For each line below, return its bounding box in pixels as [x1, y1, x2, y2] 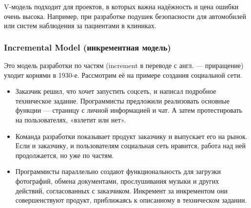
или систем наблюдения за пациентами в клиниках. [4, 20, 156, 31]
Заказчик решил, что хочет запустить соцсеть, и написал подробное [15, 86, 216, 96]
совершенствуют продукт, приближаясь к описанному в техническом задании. [15, 195, 247, 205]
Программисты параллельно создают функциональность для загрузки [15, 166, 221, 176]
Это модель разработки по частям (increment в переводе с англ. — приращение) [4, 60, 244, 70]
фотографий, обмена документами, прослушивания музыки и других [15, 175, 219, 186]
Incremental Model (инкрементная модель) [4, 41, 171, 53]
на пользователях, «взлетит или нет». [15, 114, 126, 124]
